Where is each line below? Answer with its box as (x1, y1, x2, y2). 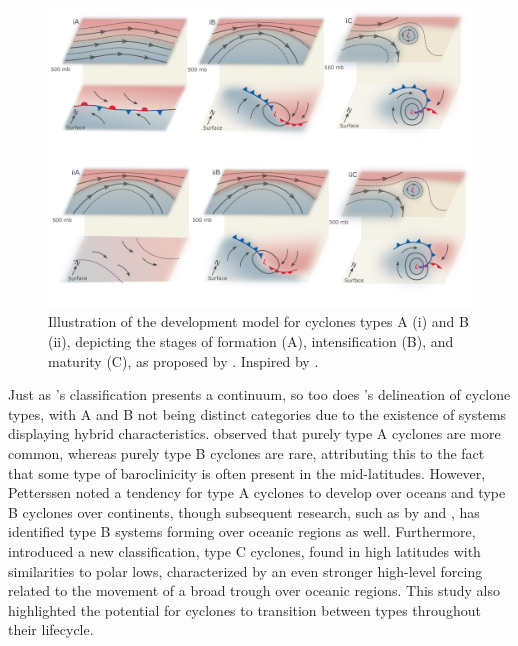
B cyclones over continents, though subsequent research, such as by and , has (8, 501, 480, 522)
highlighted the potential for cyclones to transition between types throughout (8, 599, 481, 620)
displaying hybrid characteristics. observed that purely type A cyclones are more (8, 423, 501, 444)
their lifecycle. (8, 619, 94, 640)
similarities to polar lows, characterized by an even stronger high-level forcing (8, 560, 483, 581)
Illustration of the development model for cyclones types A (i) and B (48, 311, 469, 332)
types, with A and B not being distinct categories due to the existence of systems (8, 403, 507, 424)
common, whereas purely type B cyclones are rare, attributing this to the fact (8, 442, 485, 463)
